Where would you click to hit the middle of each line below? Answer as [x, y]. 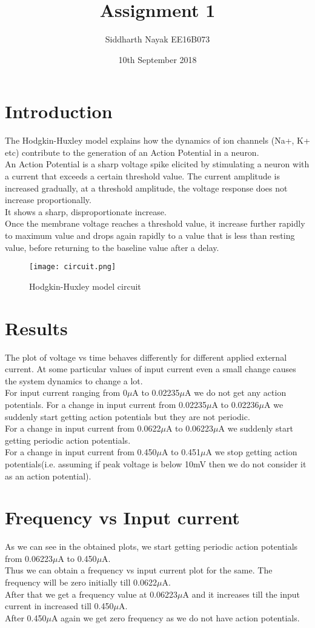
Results [36, 328]
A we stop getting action [251, 452]
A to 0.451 [181, 452]
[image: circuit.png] [73, 267]
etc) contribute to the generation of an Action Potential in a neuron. [132, 152]
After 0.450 [26, 617]
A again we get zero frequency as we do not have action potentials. [175, 617]
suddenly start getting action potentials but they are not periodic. [128, 416]
